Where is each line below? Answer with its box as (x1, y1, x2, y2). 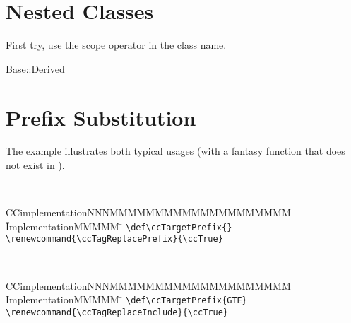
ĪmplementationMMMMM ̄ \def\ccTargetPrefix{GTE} (6, 292, 247, 307)
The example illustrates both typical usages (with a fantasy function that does (6, 143, 345, 158)
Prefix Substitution (6, 102, 196, 131)
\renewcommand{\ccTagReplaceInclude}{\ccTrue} (6, 307, 228, 317)
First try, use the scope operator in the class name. (6, 37, 227, 52)
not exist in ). (6, 158, 65, 172)
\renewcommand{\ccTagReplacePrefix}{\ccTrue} (6, 234, 223, 245)
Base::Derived (6, 61, 65, 76)
